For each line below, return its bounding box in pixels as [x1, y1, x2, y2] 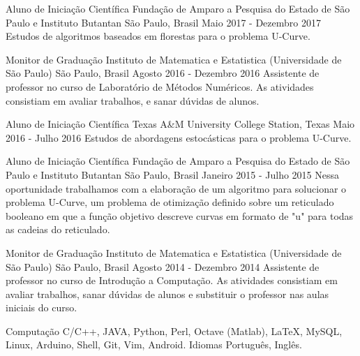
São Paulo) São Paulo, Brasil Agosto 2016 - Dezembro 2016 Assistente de [6, 66, 320, 80]
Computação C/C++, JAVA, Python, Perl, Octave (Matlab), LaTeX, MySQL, [6, 323, 343, 338]
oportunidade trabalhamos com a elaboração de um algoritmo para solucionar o [6, 181, 347, 195]
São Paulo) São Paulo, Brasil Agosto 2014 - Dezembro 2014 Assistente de [6, 259, 320, 274]
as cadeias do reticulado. [6, 222, 110, 237]
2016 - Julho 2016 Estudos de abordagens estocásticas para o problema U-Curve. [6, 130, 352, 144]
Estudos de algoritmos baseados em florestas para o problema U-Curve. [6, 29, 310, 43]
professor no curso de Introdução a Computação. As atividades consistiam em [6, 273, 338, 288]
